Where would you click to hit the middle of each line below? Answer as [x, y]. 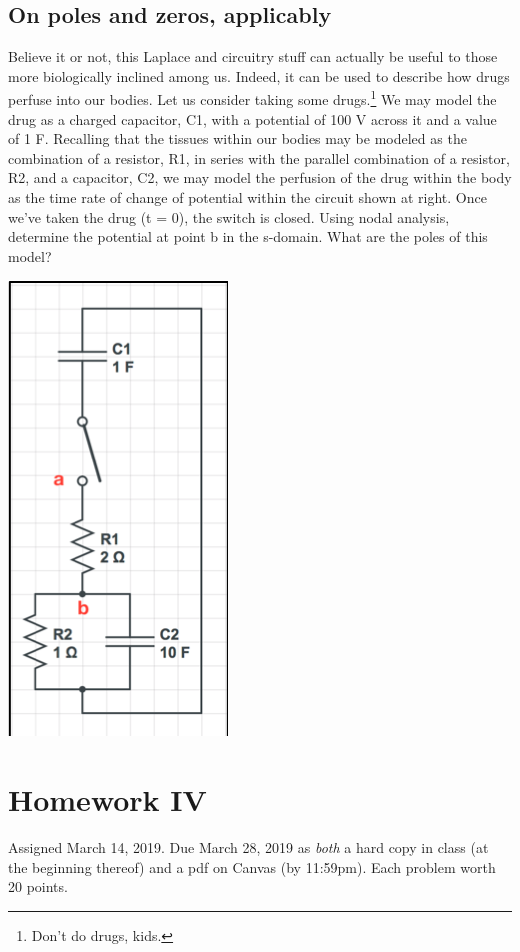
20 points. [38, 886]
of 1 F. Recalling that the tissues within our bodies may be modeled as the [237, 138]
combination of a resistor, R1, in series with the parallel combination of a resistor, [259, 157]
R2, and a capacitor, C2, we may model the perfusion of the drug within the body [260, 177]
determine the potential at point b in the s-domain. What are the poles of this [248, 236]
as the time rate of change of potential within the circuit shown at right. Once [247, 197]
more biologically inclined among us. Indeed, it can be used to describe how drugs [259, 75]
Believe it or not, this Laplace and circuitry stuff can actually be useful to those [253, 56]
